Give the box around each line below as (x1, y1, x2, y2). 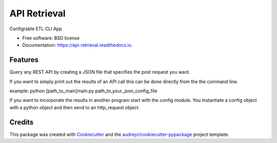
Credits (9, 118, 34, 127)
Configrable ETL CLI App (9, 26, 63, 32)
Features (9, 55, 38, 64)
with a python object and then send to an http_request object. (9, 104, 140, 110)
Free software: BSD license (22, 35, 80, 41)
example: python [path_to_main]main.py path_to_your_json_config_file (9, 88, 157, 94)
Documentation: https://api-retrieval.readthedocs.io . (22, 42, 133, 48)
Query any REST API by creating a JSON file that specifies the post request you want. (9, 69, 191, 75)
